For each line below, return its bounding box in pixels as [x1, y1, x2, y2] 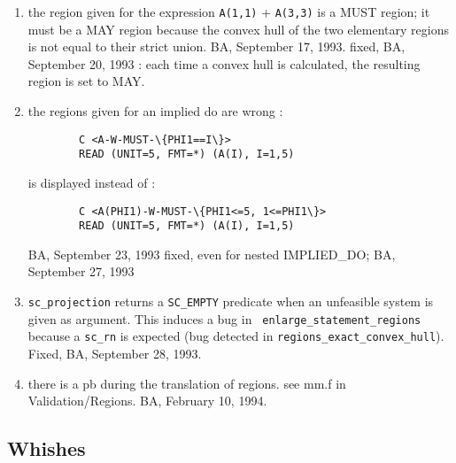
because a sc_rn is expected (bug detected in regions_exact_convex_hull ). [27, 327, 444, 345]
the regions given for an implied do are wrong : [27, 102, 283, 120]
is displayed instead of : [27, 173, 156, 191]
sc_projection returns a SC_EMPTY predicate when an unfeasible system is [27, 292, 434, 311]
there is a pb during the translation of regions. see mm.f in [27, 374, 346, 392]
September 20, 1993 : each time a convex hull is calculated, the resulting [27, 54, 421, 73]
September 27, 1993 [27, 262, 135, 281]
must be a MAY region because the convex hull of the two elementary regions [27, 19, 449, 38]
